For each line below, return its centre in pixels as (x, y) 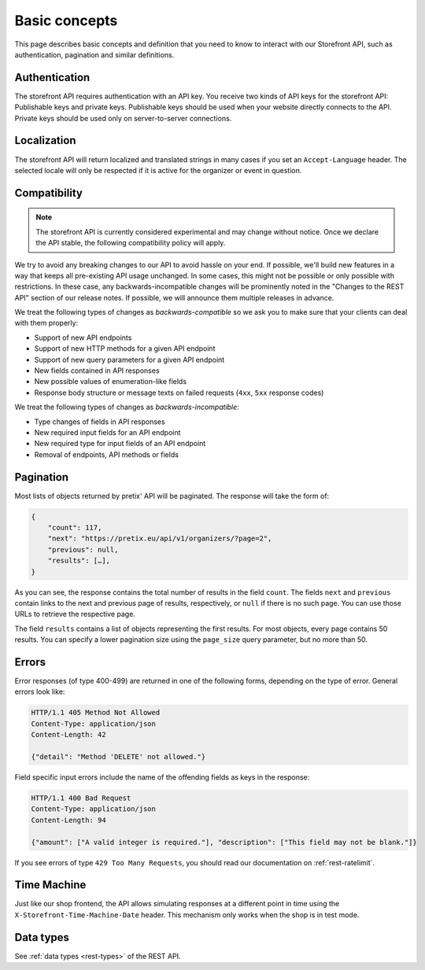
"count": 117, (75, 528)
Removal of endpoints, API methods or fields (106, 454)
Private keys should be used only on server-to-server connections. (123, 118)
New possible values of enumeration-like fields (111, 382)
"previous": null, (83, 550)
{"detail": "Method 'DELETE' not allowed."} (118, 756)
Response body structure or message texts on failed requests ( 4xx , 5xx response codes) (179, 393)
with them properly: (46, 323)
